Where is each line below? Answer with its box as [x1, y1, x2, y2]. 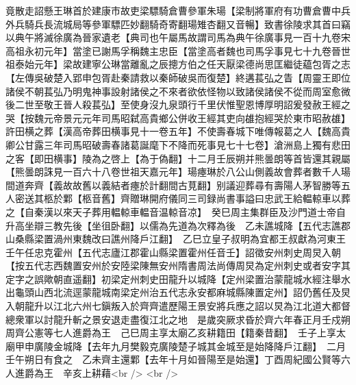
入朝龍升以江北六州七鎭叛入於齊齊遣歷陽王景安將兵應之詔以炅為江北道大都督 [5, 299, 351, 313]
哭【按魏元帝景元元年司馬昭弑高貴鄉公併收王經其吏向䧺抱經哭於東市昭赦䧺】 [5, 110, 351, 125]
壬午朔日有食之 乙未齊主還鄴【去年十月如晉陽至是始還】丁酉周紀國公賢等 [5, 352, 341, 367]
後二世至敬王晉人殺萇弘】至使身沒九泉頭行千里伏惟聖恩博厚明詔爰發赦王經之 [5, 97, 351, 112]
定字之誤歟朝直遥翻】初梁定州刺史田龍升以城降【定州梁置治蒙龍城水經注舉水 [5, 271, 351, 286]
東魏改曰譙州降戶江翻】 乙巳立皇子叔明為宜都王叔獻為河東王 [72, 232, 346, 246]
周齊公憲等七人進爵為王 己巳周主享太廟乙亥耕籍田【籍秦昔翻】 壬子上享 [5, 325, 336, 340]
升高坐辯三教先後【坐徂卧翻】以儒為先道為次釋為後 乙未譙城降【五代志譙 [5, 218, 341, 232]
